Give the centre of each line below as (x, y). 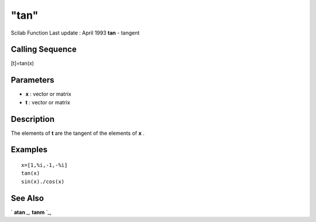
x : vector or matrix (48, 94)
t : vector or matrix (48, 102)
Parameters (32, 80)
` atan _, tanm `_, (31, 212)
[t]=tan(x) (23, 63)
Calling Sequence (44, 49)
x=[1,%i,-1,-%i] (44, 165)
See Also (27, 198)
